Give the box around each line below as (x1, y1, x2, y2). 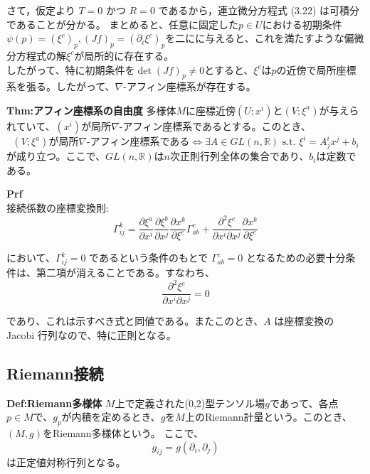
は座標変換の (274, 313, 334, 328)
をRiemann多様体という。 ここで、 (42, 426, 203, 441)
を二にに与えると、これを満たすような (165, 31, 344, 45)
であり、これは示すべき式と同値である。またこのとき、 (6, 313, 264, 328)
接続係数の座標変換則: (6, 200, 109, 215)
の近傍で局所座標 (276, 62, 356, 77)
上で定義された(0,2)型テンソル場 (115, 395, 265, 410)
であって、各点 (269, 395, 339, 410)
